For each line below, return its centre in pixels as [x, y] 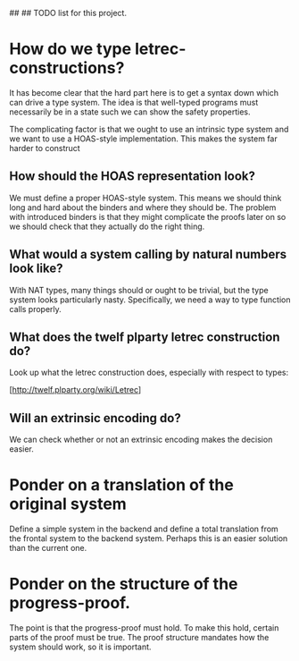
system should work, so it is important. [80, 647]
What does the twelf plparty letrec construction [145, 337]
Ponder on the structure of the [124, 584]
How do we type [71, 49]
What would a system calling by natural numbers [148, 254]
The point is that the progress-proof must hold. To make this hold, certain [144, 628]
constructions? [67, 68]
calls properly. [36, 309]
